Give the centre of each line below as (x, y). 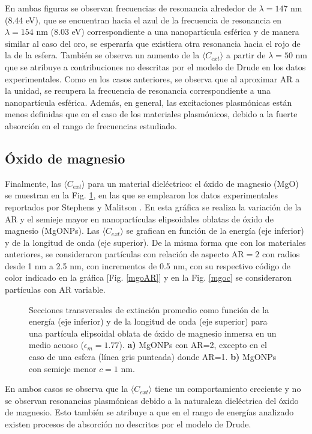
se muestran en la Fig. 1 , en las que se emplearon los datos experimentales (142, 195)
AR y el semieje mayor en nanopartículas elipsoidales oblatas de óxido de (139, 219)
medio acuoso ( (56, 345)
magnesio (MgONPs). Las (52, 231)
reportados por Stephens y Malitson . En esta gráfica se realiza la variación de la (153, 206)
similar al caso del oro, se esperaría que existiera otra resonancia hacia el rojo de (153, 43)
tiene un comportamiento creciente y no (228, 389)
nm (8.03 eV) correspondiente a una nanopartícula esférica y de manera (168, 32)
